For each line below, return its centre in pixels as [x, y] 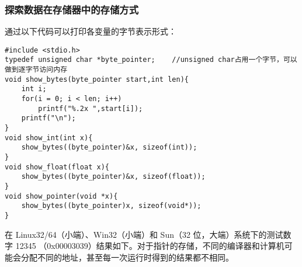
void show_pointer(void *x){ [61, 196]
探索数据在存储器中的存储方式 [72, 9]
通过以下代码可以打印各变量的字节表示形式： [91, 31]
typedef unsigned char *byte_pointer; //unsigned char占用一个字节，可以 [151, 60]
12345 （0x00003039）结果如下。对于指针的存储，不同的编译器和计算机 [150, 246]
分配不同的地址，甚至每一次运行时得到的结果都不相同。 [127, 257]
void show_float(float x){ [57, 167]
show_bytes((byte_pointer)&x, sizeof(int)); [109, 148]
